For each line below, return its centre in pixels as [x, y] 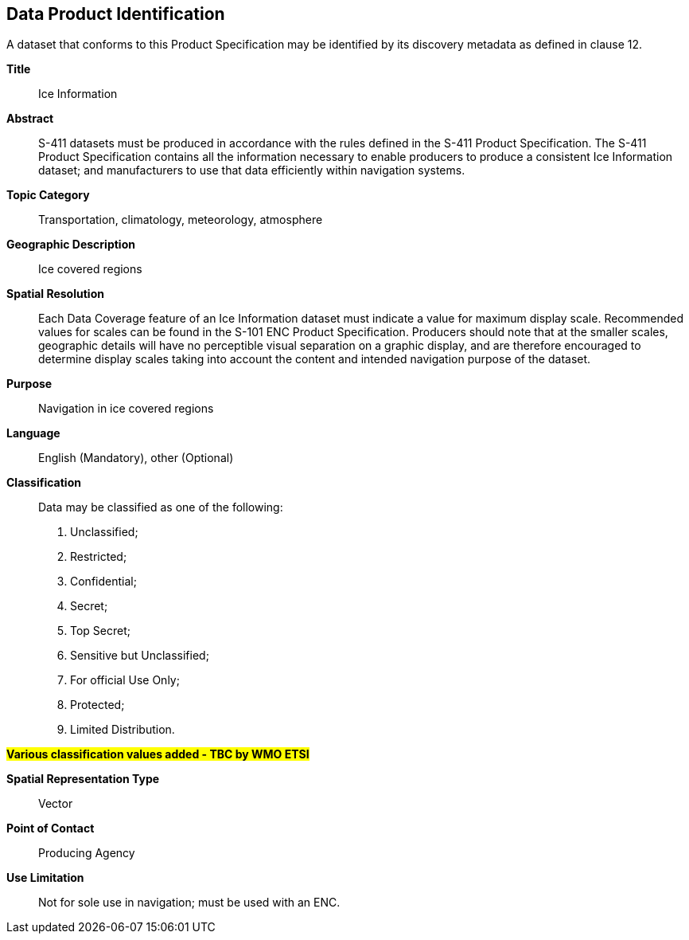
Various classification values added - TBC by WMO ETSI [158, 754]
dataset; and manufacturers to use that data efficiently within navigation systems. [252, 170]
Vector [56, 804]
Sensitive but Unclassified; [140, 656]
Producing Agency [87, 853]
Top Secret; [100, 631]
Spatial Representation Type [83, 779]
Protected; [97, 705]
